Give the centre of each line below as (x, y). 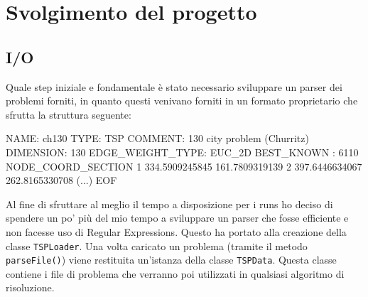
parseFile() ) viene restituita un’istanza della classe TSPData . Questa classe (171, 260)
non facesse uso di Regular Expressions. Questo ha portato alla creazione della (176, 231)
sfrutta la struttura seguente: (69, 114)
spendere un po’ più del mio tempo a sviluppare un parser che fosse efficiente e (177, 218)
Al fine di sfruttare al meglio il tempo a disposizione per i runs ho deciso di (169, 204)
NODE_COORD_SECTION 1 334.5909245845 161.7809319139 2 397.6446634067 (184, 166)
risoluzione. (30, 287)
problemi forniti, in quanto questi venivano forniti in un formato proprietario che (182, 101)
